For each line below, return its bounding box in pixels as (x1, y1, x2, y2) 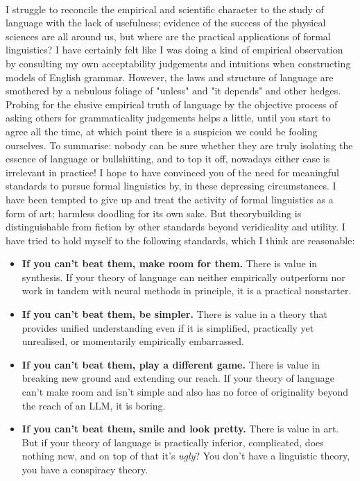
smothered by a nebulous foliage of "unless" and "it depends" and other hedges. (6, 83, 341, 98)
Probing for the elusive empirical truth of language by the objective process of (6, 96, 338, 111)
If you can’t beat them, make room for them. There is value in (22, 256, 318, 271)
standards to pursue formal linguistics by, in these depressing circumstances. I (6, 178, 336, 193)
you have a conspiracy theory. (22, 462, 148, 476)
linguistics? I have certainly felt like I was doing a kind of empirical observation (6, 42, 343, 57)
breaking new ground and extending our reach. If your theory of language (22, 371, 335, 385)
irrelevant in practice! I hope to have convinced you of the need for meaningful (6, 164, 339, 179)
